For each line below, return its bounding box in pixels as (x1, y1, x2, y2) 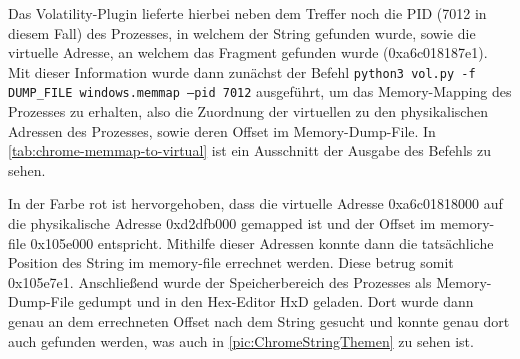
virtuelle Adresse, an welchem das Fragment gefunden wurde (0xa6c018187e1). (8, 42, 488, 63)
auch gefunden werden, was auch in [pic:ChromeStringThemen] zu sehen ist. (8, 330, 474, 351)
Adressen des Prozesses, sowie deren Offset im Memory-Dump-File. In (8, 120, 436, 141)
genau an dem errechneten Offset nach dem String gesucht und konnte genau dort (8, 311, 510, 332)
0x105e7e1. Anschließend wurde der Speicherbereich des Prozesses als (8, 271, 432, 292)
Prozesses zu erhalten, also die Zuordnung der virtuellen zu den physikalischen (8, 101, 488, 122)
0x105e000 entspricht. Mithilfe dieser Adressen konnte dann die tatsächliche (30, 232, 494, 253)
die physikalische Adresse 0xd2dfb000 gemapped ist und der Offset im (8, 213, 436, 234)
